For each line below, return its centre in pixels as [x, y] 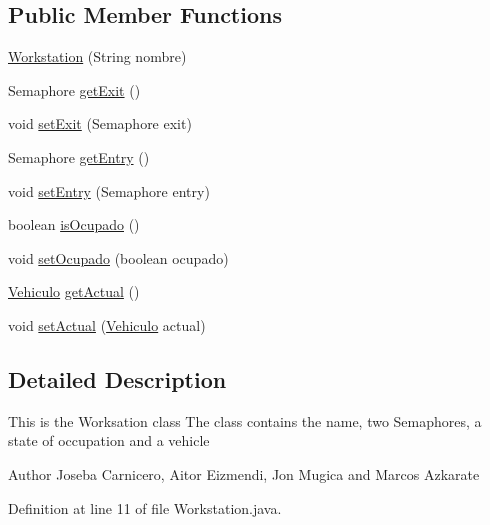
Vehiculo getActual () [74, 291]
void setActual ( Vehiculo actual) [107, 324]
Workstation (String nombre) [97, 56]
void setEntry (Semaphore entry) [109, 190]
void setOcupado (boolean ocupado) [118, 257]
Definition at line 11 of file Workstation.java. [145, 507]
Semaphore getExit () [74, 89]
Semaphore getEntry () [79, 156]
